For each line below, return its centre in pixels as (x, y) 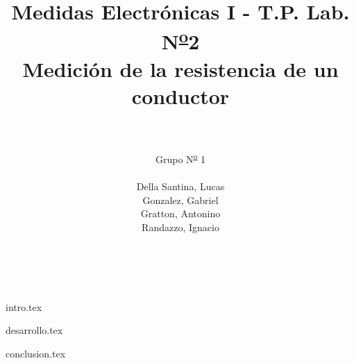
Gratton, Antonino (180, 213)
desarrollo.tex (34, 330)
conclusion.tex (36, 353)
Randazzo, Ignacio (180, 227)
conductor (180, 96)
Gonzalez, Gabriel (180, 200)
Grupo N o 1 (180, 158)
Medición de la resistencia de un (180, 68)
